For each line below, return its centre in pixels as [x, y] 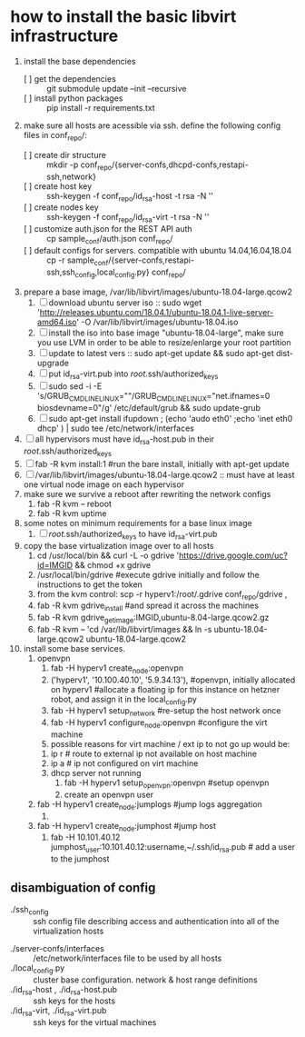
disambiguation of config [83, 887]
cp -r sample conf [77, 261]
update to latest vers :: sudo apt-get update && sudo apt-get [162, 353]
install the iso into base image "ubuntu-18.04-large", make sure [166, 333]
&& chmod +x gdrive [113, 564]
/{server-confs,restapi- [151, 260]
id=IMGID [55, 564]
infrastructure [64, 36]
